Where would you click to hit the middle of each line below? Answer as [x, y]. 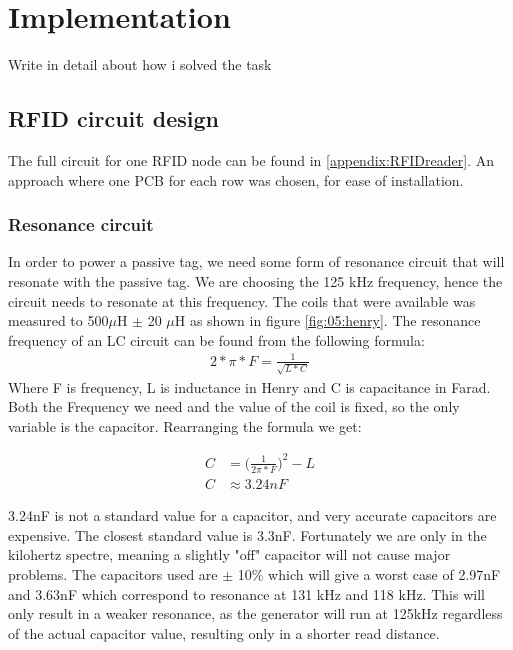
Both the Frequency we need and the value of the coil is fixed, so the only [234, 406]
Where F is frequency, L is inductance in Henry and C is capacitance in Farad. [249, 386]
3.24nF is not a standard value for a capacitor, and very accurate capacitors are [252, 515]
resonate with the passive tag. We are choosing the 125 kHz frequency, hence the [255, 280]
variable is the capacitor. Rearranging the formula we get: [185, 425]
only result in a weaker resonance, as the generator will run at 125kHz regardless [255, 613]
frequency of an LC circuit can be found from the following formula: [216, 339]
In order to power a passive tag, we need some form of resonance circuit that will [256, 261]
